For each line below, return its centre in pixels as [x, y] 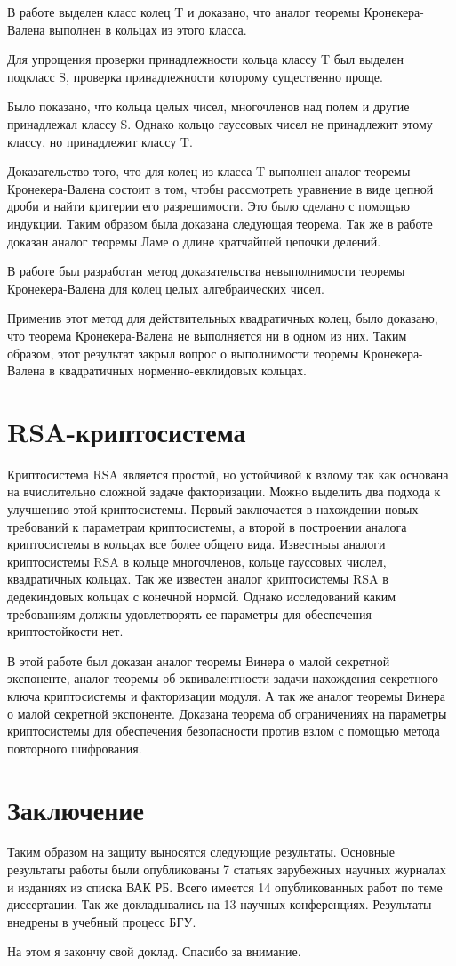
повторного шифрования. [75, 748]
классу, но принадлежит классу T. [100, 141]
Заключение [76, 809]
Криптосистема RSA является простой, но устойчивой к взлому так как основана [228, 474]
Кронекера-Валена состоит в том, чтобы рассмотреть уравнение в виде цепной [220, 188]
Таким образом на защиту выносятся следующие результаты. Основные [201, 852]
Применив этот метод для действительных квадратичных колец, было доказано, [223, 318]
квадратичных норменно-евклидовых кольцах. [183, 370]
